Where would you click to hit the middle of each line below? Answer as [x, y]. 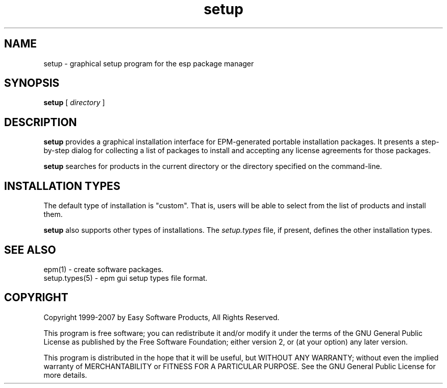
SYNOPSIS [32, 83]
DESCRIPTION [41, 122]
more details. [65, 375]
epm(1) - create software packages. [104, 269]
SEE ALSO [30, 250]
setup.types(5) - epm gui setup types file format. [126, 278]
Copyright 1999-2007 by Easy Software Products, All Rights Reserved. [162, 317]
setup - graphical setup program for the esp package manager [149, 63]
